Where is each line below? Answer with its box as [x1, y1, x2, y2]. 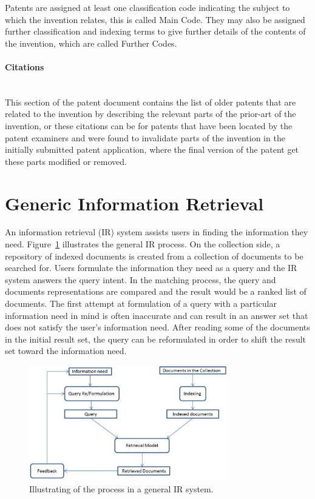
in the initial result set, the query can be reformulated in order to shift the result [5, 332, 307, 345]
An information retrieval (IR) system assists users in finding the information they [5, 226, 308, 238]
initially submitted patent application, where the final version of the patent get [5, 143, 299, 156]
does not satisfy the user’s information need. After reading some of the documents [5, 321, 310, 333]
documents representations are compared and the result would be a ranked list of [5, 285, 307, 298]
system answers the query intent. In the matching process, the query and [5, 273, 276, 286]
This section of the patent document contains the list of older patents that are [5, 95, 296, 108]
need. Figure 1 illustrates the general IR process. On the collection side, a [5, 238, 280, 250]
